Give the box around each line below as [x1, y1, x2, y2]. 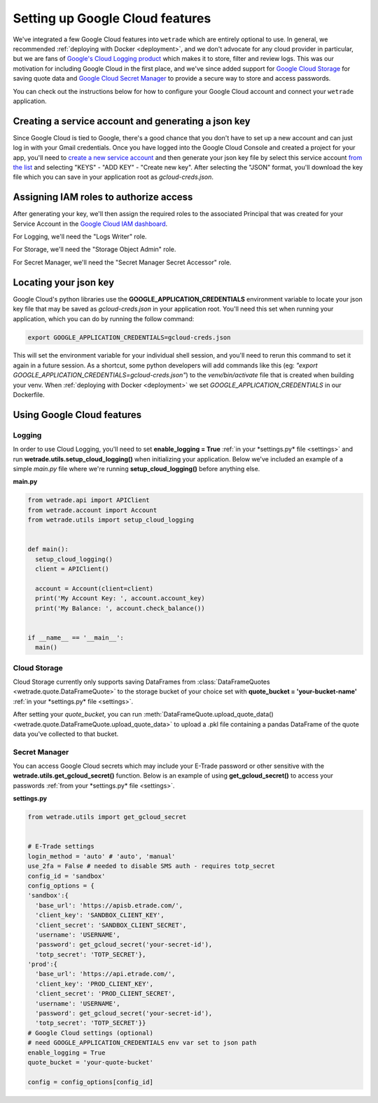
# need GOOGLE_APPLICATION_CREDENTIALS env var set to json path [27, 1038, 257, 1047]
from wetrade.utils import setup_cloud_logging [27, 516, 194, 524]
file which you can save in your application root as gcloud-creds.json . [13, 172, 213, 182]
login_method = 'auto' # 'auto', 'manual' [27, 852, 176, 860]
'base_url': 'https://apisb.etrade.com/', [35, 901, 183, 909]
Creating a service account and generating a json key [13, 115, 251, 127]
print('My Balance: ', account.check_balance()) [35, 604, 206, 612]
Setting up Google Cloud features [13, 11, 211, 26]
